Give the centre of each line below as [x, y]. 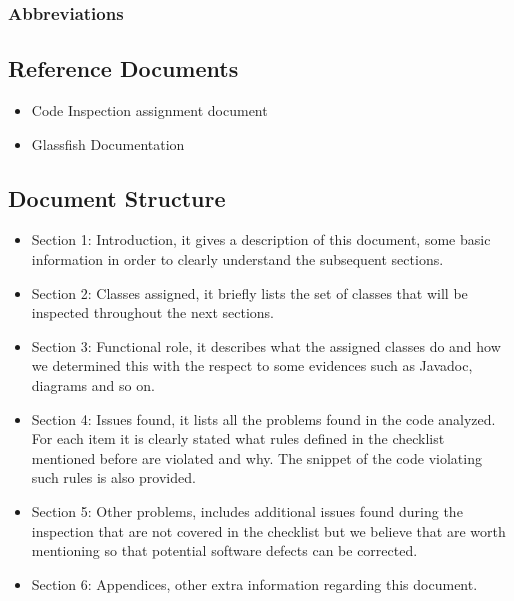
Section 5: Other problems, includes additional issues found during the [247, 510]
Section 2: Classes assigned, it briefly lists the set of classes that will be [249, 292]
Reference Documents [123, 68]
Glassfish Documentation [108, 143]
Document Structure [117, 197]
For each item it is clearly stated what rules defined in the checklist [238, 438]
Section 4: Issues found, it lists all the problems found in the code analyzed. [263, 418]
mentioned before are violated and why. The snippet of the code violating [256, 457]
